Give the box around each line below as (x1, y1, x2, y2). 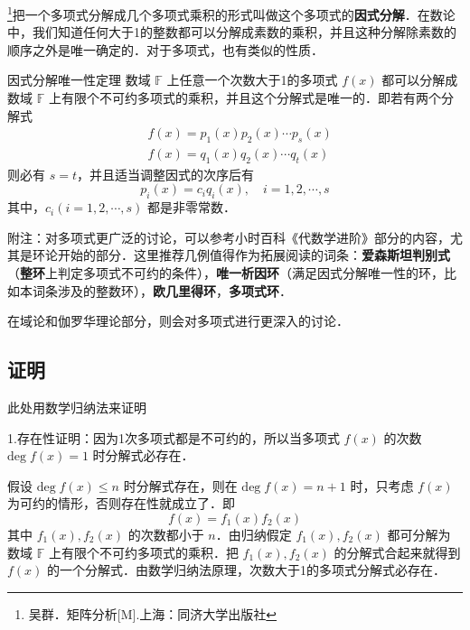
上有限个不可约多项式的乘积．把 (48, 542, 239, 561)
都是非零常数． (147, 198, 237, 217)
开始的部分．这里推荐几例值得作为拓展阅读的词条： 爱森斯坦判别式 (57, 246, 450, 264)
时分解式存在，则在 (123, 476, 238, 495)
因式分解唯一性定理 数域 (7, 70, 151, 89)
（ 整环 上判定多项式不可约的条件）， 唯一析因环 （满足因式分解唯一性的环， (7, 264, 444, 283)
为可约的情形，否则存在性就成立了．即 (7, 494, 235, 513)
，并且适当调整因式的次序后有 (76, 164, 254, 183)
